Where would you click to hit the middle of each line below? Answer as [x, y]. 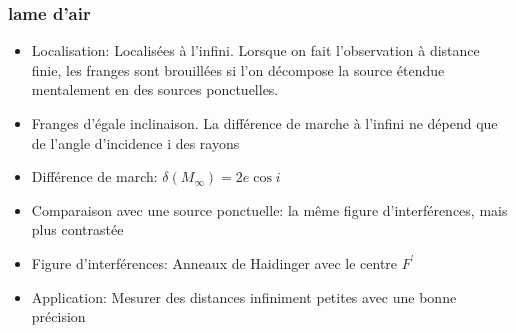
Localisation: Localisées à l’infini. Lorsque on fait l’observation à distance [255, 50]
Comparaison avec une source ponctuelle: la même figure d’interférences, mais [269, 209]
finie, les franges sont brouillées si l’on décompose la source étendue [238, 69]
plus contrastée [77, 229]
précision [58, 316]
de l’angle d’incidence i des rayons [135, 142]
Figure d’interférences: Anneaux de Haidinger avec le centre [214, 262]
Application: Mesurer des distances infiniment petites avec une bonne [244, 296]
